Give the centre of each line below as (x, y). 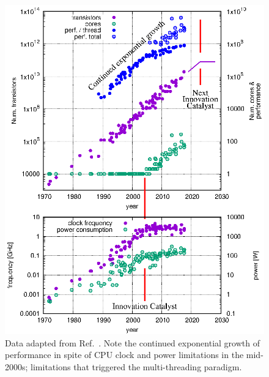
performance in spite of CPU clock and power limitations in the (124, 355)
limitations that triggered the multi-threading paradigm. (136, 366)
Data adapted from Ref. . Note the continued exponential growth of (132, 342)
